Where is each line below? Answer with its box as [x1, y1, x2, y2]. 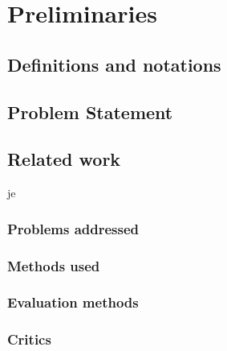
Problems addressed [7, 218, 140, 238]
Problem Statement [7, 99, 173, 124]
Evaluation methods [7, 292, 139, 312]
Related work [7, 147, 121, 171]
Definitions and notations [7, 52, 221, 76]
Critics [7, 329, 51, 349]
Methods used [7, 255, 100, 275]
